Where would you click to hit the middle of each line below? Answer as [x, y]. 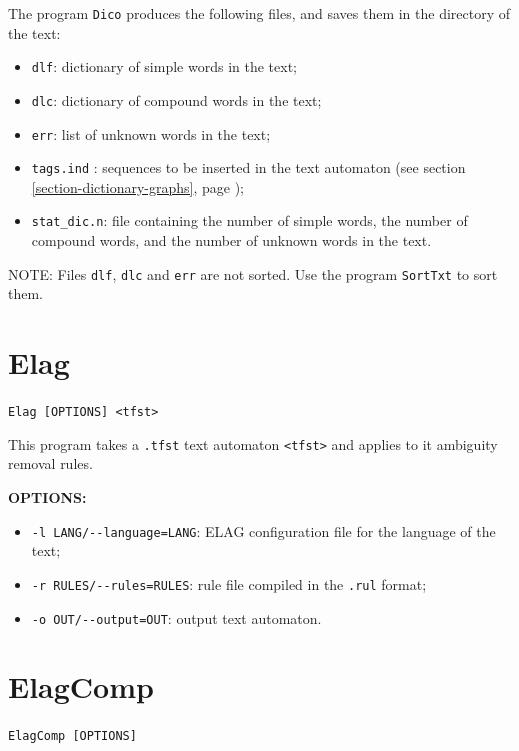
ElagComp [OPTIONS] [72, 736]
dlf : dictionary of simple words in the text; [164, 66]
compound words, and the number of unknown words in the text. [231, 240]
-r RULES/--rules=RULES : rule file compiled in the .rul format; [229, 583]
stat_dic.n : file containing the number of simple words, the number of [249, 220]
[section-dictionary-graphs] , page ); [138, 186]
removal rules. [50, 463]
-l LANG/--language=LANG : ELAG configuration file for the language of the [263, 530]
